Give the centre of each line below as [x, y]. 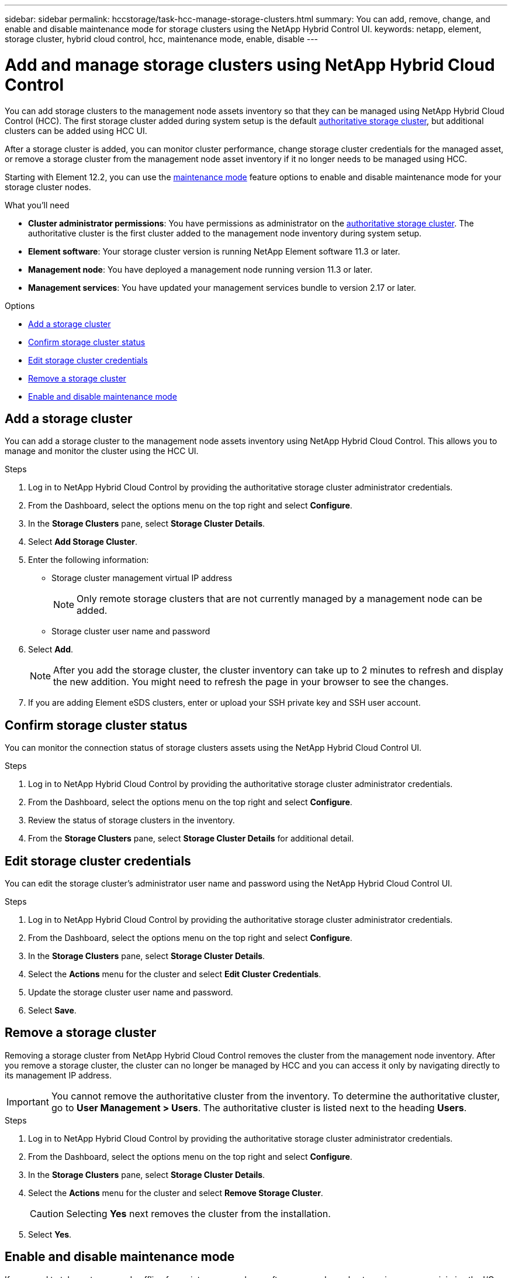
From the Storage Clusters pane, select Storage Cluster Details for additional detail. [191, 839]
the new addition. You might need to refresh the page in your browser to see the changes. [251, 682]
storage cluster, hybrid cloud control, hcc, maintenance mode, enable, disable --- [162, 39]
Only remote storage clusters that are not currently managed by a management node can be [280, 599]
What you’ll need [37, 205]
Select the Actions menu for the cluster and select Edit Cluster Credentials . [175, 974]
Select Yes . [50, 1234]
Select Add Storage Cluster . [83, 542]
